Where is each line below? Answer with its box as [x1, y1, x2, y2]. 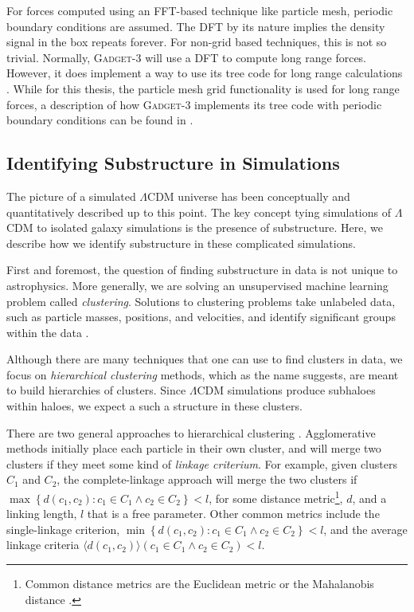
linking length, [6, 505, 77, 522]
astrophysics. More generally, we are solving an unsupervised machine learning [6, 277, 389, 293]
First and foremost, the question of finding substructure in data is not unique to [6, 261, 398, 278]
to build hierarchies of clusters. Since [6, 382, 186, 398]
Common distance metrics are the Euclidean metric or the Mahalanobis [25, 575, 374, 592]
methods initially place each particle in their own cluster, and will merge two [6, 440, 381, 457]
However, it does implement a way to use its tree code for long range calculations [6, 65, 403, 81]
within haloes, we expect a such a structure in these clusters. [6, 398, 303, 414]
